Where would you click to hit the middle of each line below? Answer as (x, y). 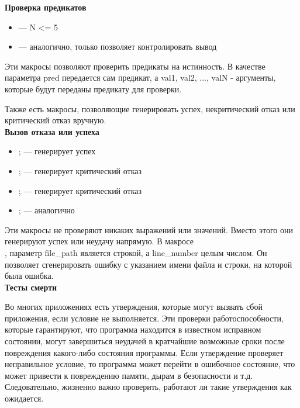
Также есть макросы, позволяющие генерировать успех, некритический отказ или (150, 108)
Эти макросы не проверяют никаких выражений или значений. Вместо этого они (149, 229)
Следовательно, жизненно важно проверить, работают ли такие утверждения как (148, 387)
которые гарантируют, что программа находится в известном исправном (133, 329)
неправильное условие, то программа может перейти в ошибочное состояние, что (150, 364)
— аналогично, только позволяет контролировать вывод (118, 46)
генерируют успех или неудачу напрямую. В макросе (99, 241)
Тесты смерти (31, 287)
